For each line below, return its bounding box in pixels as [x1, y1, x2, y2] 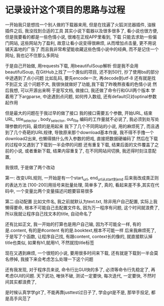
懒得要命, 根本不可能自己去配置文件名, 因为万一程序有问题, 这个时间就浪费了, [5, 204, 160, 210]
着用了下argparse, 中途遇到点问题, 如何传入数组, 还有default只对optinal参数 [5, 93, 157, 99]
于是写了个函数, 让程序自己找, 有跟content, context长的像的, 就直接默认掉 [5, 233, 153, 239]
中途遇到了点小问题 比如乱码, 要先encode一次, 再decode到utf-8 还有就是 [5, 75, 152, 81]
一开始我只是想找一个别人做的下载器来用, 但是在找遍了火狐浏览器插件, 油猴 [5, 22, 156, 28]
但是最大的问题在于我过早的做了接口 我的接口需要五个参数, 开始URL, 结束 [5, 110, 153, 116]
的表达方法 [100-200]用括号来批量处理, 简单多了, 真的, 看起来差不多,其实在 [5, 182, 155, 188]
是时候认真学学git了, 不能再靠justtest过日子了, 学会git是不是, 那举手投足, [5, 289, 150, 295]
